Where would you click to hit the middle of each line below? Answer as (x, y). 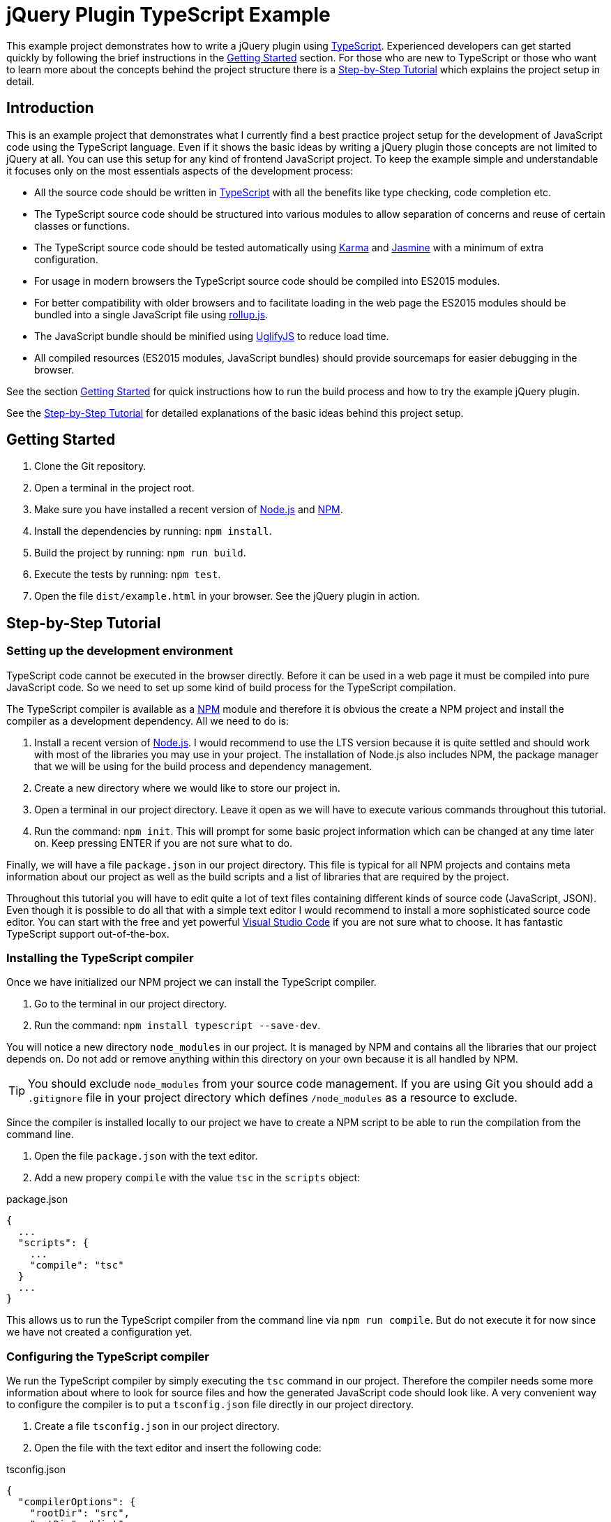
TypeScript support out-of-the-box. (88, 933)
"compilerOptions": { (77, 1502)
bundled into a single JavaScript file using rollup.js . (151, 314)
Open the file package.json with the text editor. (146, 1156)
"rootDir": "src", (80, 1513)
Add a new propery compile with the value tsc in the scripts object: (197, 1178)
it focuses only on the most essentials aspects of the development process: (180, 170)
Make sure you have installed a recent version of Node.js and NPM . (189, 510)
